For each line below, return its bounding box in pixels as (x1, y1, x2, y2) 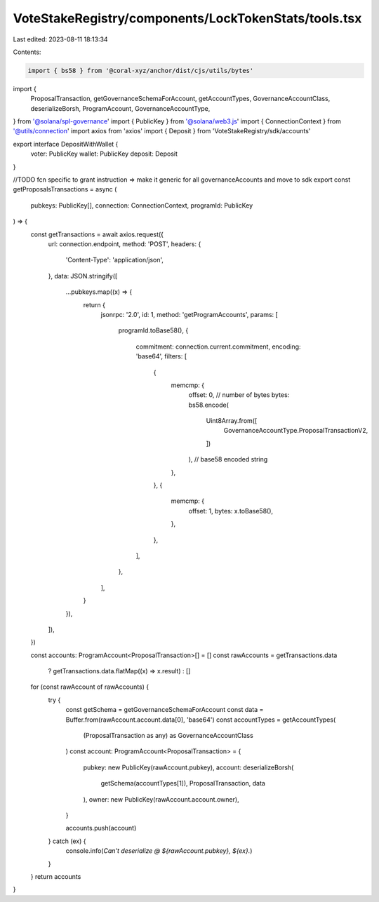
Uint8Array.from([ (206, 417, 258, 425)
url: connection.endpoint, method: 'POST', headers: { (48, 239, 201, 248)
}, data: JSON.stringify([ (48, 271, 118, 280)
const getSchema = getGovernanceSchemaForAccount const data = (65, 706, 264, 714)
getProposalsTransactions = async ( (13, 185, 117, 194)
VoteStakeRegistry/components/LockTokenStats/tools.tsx (13, 11, 362, 26)
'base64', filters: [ (135, 352, 187, 361)
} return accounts (30, 872, 81, 880)
